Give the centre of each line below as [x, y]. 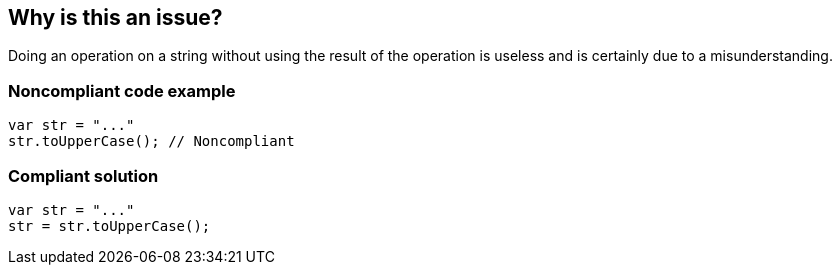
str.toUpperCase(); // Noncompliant [151, 141]
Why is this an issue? [115, 17]
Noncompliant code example [122, 90]
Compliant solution [83, 175]
